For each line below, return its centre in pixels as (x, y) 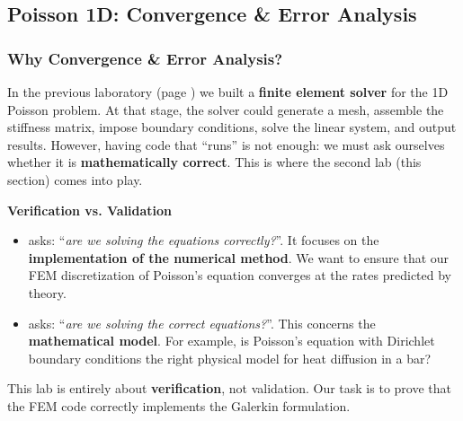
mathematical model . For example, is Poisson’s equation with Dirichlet (231, 341)
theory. (47, 292)
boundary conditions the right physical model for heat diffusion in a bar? (230, 358)
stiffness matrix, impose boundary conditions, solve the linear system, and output (232, 127)
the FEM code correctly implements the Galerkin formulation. (179, 405)
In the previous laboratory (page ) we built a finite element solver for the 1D (228, 92)
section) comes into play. (75, 179)
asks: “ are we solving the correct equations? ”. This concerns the (202, 323)
